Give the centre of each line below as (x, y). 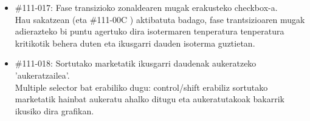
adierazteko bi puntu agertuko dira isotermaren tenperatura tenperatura (150, 31)
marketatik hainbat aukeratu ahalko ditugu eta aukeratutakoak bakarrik (150, 99)
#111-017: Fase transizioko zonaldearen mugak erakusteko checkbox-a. (146, 7)
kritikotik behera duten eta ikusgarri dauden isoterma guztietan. (135, 43)
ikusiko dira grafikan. (54, 110)
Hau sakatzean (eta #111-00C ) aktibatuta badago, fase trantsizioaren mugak (160, 19)
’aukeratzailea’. (42, 75)
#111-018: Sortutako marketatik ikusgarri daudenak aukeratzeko (136, 63)
